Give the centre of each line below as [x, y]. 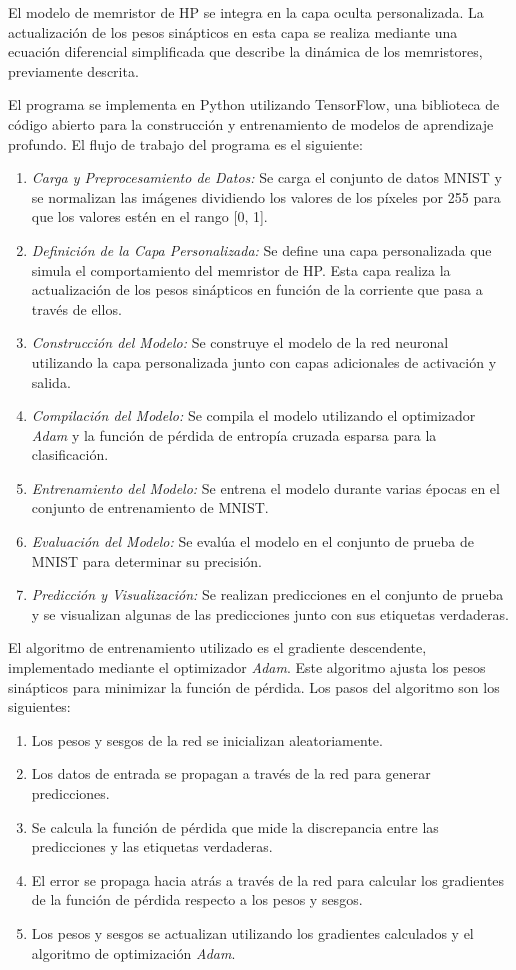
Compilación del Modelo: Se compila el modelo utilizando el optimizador [253, 415]
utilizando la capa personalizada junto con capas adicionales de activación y [264, 361]
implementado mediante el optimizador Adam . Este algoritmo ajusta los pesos [247, 667]
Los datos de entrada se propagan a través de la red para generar [231, 773]
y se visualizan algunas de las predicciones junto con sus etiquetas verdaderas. [270, 613]
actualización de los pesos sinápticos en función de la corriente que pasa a [257, 289]
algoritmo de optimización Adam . [133, 952]
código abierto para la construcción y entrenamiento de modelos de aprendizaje [251, 123]
